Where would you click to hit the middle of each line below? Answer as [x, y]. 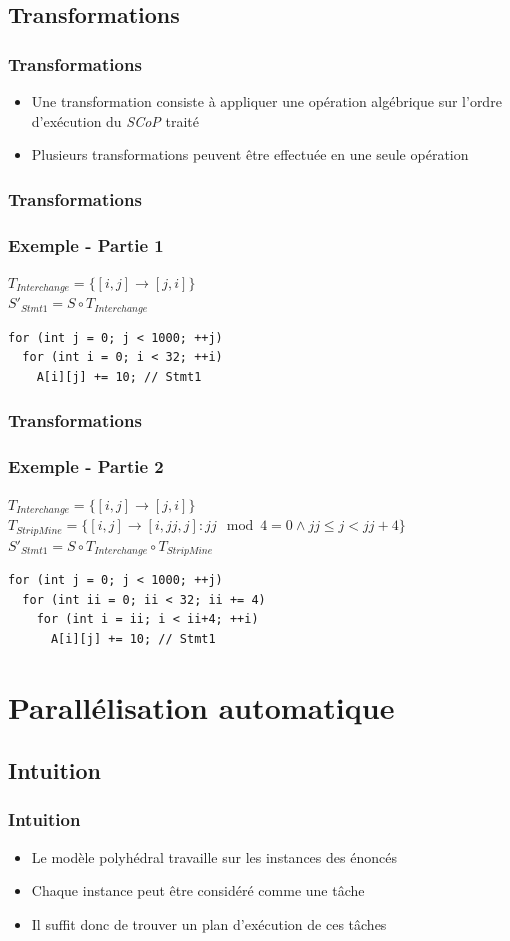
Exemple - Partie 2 [86, 466]
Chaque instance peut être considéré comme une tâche [198, 890]
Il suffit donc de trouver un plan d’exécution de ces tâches [209, 923]
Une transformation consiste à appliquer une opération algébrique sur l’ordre [266, 101]
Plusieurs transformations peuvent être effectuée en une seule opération [250, 154]
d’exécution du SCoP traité [115, 120]
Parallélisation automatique [201, 706]
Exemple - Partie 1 [86, 244]
